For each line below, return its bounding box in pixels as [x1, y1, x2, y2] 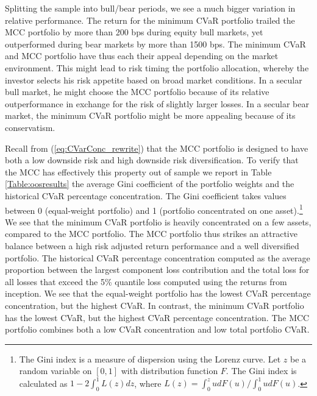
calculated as [19, 377, 68, 389]
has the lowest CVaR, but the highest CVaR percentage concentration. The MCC [5, 311, 310, 324]
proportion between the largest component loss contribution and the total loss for [5, 263, 310, 276]
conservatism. [5, 121, 55, 133]
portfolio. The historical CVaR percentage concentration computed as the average [5, 251, 310, 264]
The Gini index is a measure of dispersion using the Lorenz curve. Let [19, 352, 281, 365]
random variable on [19, 364, 92, 377]
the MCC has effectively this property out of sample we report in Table [5, 165, 272, 178]
